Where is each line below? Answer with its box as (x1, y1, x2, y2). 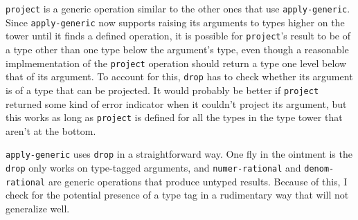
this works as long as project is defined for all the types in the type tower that (6, 110, 343, 125)
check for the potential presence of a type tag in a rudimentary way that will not (6, 187, 349, 202)
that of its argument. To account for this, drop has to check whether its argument (6, 69, 353, 84)
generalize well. (6, 201, 70, 215)
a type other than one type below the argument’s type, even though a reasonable (6, 42, 349, 56)
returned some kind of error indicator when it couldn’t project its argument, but (6, 96, 347, 111)
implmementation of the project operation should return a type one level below (6, 55, 347, 70)
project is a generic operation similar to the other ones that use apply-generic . (6, 1, 350, 15)
